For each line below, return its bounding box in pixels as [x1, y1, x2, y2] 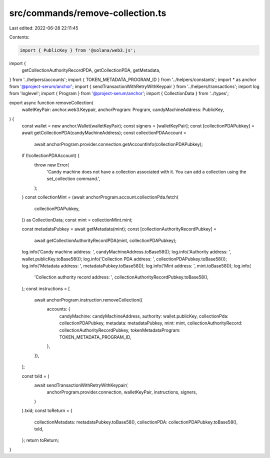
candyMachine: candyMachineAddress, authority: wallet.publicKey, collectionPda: [59, 313, 228, 319]
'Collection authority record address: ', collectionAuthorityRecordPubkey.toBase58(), [34, 274, 208, 280]
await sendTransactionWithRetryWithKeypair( [34, 382, 128, 388]
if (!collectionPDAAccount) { [21, 152, 80, 158]
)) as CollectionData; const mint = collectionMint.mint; [21, 216, 133, 222]
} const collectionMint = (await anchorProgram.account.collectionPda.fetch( [21, 194, 178, 200]
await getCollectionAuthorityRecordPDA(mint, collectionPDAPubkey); [34, 237, 177, 243]
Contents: [9, 34, 29, 40]
